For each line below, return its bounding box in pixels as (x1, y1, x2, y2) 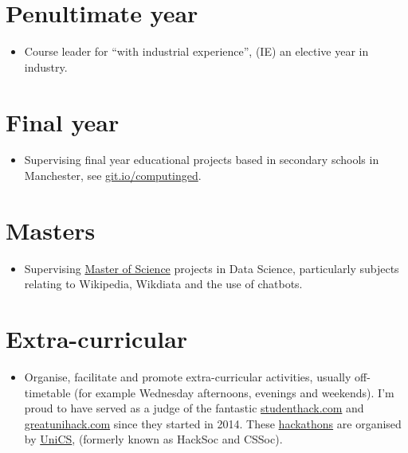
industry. (24, 58, 68, 75)
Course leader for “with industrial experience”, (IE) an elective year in (24, 43, 369, 60)
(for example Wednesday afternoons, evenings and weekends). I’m (74, 384, 394, 400)
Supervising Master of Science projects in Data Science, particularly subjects (24, 260, 399, 276)
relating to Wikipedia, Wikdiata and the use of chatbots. (24, 275, 303, 292)
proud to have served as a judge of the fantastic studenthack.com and (24, 400, 364, 416)
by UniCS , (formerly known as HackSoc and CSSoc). (24, 431, 283, 447)
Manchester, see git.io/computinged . (24, 167, 202, 184)
